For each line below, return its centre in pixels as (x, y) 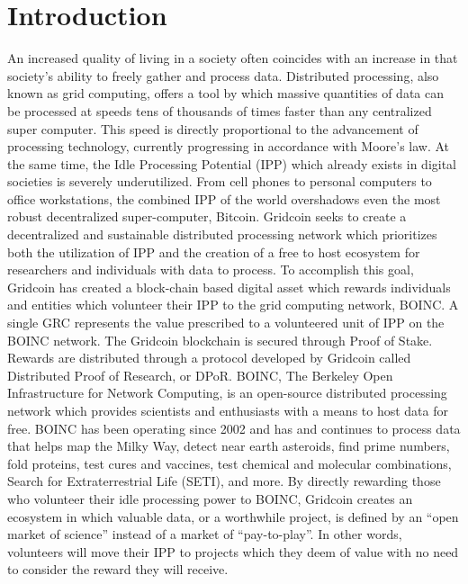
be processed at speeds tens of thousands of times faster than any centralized (220, 110)
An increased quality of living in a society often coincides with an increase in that (233, 58)
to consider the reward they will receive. (118, 569)
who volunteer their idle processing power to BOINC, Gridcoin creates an (210, 498)
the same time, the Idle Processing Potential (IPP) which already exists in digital (232, 163)
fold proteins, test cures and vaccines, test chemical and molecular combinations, (229, 463)
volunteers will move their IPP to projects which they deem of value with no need (233, 551)
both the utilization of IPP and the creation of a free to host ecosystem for (214, 252)
